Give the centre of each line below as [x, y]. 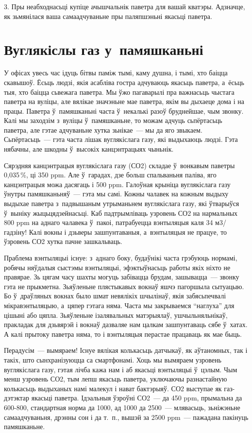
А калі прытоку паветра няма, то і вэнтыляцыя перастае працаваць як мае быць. [123, 334]
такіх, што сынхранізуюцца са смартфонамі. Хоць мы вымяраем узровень [113, 359]
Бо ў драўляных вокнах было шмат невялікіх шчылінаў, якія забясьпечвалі [115, 296]
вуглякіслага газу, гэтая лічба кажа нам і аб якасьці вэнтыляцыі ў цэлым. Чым [121, 369]
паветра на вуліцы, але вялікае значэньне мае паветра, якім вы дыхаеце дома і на [124, 101]
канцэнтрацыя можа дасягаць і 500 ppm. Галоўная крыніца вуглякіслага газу [117, 184]
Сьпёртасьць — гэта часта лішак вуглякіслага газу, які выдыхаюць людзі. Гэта [121, 139]
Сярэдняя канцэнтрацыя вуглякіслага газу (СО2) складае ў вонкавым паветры [119, 165]
